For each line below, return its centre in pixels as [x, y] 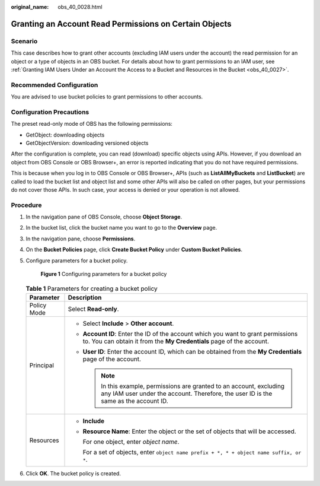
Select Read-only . [93, 309]
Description [85, 297]
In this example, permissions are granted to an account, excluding [193, 386]
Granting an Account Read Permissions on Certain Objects [121, 24]
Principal [42, 365]
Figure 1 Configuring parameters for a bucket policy [104, 274]
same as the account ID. [135, 401]
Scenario [24, 41]
